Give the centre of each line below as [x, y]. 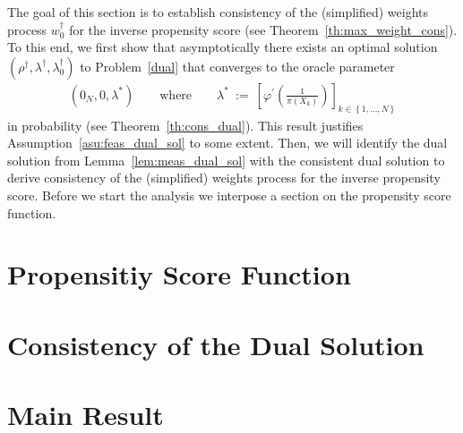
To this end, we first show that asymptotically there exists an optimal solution [223, 47]
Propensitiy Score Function [179, 274]
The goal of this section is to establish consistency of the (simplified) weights [218, 12]
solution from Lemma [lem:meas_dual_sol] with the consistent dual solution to [226, 160]
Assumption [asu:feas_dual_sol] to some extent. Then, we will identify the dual [227, 143]
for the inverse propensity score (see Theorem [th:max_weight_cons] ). [263, 29]
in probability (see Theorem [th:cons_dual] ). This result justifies [185, 125]
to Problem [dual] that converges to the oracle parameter [237, 66]
